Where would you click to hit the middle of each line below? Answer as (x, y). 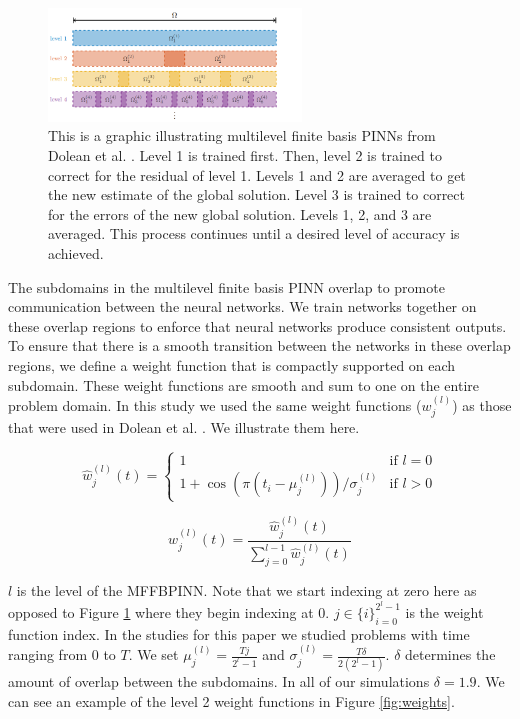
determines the (450, 654)
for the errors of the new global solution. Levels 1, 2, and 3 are (240, 213)
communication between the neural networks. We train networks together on (242, 306)
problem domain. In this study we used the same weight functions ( (215, 404)
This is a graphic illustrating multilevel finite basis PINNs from (242, 135)
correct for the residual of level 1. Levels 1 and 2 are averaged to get (257, 174)
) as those (482, 404)
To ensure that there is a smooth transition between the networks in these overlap (259, 345)
